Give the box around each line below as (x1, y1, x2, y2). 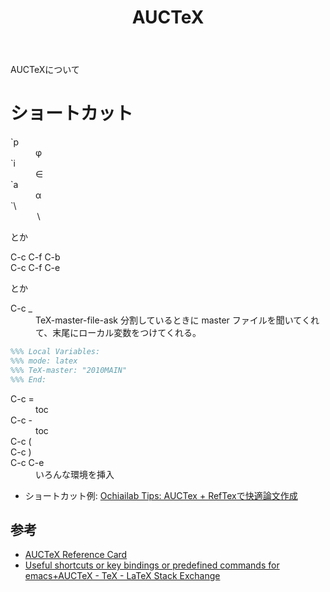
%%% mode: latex (10, 356, 78, 366)
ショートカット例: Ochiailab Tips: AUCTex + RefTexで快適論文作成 (24, 489, 298, 501)
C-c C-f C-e (10, 262, 61, 274)
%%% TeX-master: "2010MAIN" (10, 365, 128, 375)
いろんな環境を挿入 (35, 468, 115, 480)
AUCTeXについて (10, 64, 80, 76)
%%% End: (10, 374, 47, 385)
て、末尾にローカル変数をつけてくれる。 (35, 327, 202, 339)
